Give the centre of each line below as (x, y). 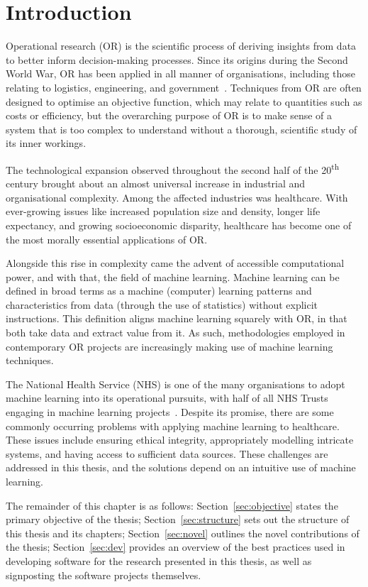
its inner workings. (46, 143)
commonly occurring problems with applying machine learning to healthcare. (173, 426)
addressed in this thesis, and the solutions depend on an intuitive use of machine (181, 467)
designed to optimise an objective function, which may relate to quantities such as (184, 101)
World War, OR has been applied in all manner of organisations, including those (181, 73)
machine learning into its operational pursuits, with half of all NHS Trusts (167, 398)
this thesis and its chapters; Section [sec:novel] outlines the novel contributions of (183, 533)
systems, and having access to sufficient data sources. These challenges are (167, 453)
